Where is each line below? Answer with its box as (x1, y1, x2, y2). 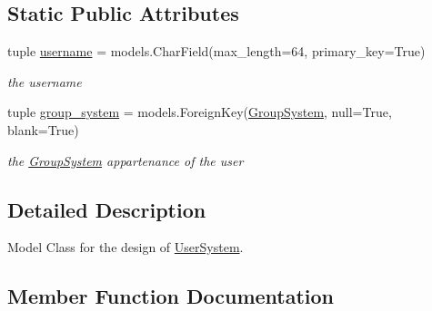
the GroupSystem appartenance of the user (7, 151, 244, 170)
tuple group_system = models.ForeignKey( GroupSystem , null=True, (7, 102, 392, 121)
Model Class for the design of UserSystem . (7, 238, 244, 257)
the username (7, 72, 82, 91)
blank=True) (7, 120, 79, 139)
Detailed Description (7, 195, 206, 223)
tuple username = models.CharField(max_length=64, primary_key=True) (7, 42, 426, 61)
